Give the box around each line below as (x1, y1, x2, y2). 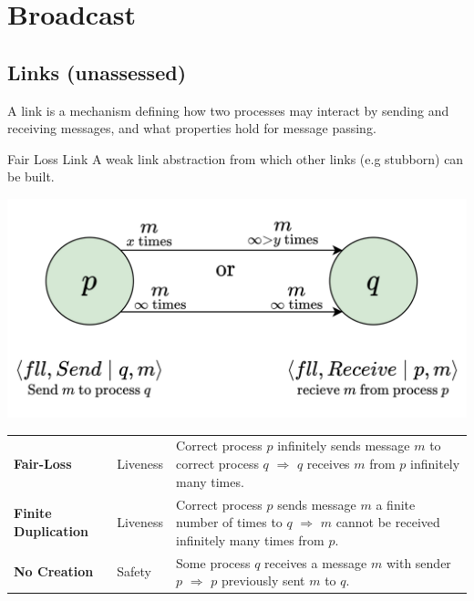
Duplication (14, 521, 88, 540)
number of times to (176, 513, 283, 532)
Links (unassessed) (7, 57, 187, 86)
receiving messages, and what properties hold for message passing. (7, 119, 376, 138)
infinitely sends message (277, 436, 410, 455)
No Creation (14, 562, 94, 581)
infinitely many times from (176, 530, 325, 549)
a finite (376, 494, 416, 513)
